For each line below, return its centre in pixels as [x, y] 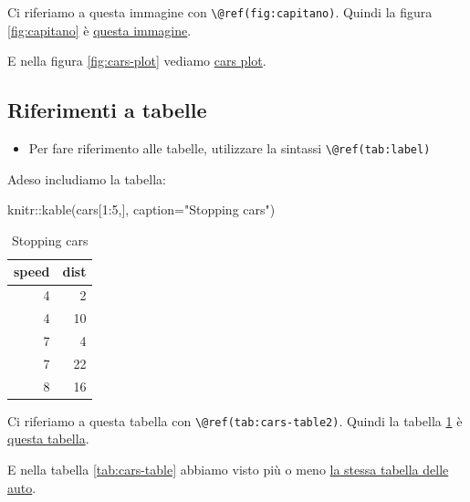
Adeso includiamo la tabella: [87, 178]
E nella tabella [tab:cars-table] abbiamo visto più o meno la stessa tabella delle [228, 470]
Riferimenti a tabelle [107, 110]
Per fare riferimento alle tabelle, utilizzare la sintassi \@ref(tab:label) [230, 148]
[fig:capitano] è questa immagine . [99, 30]
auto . [22, 487]
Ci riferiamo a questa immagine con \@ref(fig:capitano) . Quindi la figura [220, 12]
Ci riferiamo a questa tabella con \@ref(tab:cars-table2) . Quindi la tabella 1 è [235, 420]
